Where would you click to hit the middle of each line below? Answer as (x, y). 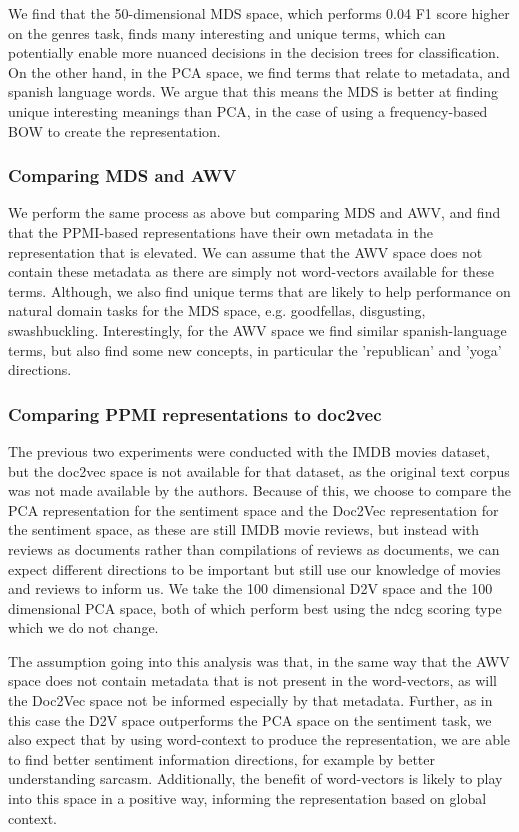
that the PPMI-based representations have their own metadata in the (221, 231)
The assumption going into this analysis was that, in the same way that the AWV (259, 660)
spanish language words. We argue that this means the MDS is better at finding (253, 91)
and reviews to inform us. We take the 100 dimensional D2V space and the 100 (250, 588)
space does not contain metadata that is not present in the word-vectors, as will (252, 680)
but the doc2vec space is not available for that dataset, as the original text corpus (259, 470)
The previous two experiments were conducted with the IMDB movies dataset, (249, 450)
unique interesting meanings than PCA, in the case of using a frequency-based (248, 110)
